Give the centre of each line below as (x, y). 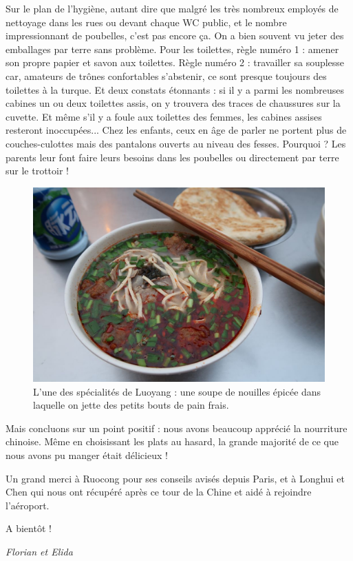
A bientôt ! (29, 528)
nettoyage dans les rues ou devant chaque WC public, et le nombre (146, 22)
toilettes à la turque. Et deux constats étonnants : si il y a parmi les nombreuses (175, 89)
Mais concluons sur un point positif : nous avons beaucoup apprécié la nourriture (176, 428)
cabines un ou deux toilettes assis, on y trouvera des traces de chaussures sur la (173, 103)
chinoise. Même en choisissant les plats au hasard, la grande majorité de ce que (172, 441)
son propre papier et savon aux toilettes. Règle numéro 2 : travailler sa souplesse (175, 62)
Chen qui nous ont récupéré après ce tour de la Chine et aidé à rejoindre (159, 492)
